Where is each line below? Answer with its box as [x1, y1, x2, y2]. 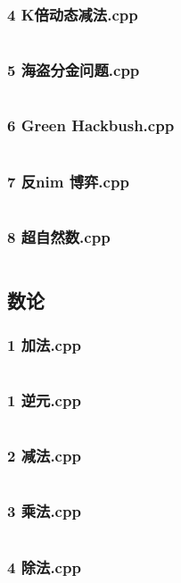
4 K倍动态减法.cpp [7, 3, 138, 25]
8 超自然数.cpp [7, 225, 111, 247]
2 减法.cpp [7, 445, 81, 467]
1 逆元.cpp [7, 389, 81, 412]
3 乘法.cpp [7, 500, 81, 522]
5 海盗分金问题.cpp [7, 59, 140, 81]
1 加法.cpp [7, 333, 81, 355]
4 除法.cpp [7, 555, 81, 578]
